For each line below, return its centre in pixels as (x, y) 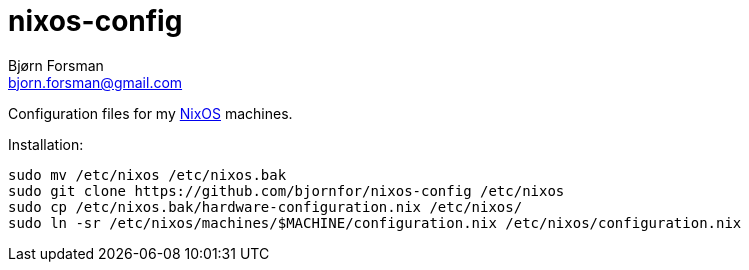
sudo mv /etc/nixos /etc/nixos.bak (147, 174)
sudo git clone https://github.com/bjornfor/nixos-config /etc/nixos (286, 190)
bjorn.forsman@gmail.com (95, 82)
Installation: (46, 144)
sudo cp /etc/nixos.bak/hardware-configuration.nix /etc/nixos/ (265, 206)
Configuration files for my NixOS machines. (150, 113)
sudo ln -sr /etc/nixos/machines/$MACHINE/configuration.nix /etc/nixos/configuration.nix (375, 222)
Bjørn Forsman (56, 65)
